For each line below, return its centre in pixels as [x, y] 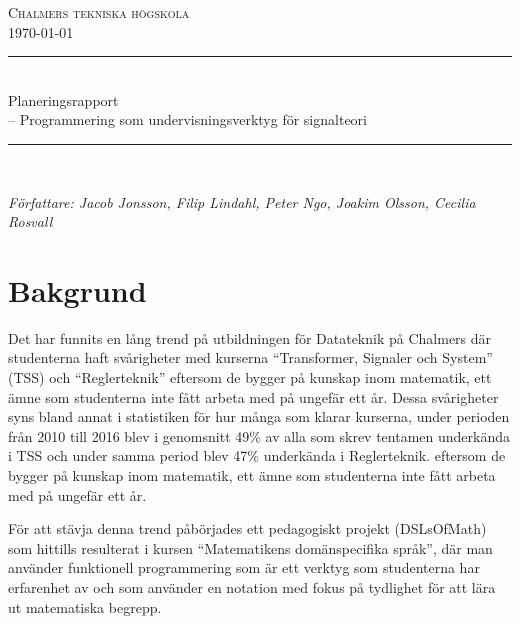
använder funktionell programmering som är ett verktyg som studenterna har [244, 567]
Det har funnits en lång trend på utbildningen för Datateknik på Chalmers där [250, 337]
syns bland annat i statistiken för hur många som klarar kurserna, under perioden [259, 416]
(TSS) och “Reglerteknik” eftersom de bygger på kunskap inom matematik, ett [250, 377]
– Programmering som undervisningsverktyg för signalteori [187, 119]
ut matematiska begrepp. [85, 606]
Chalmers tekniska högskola [99, 12]
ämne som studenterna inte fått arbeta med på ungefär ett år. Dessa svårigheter [253, 396]
